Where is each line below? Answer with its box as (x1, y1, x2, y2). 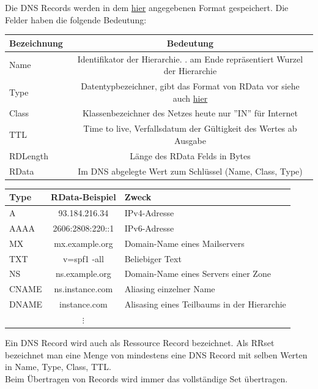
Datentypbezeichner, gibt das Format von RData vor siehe (81, 79, 300, 92)
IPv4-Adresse (124, 206, 174, 219)
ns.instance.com (54, 282, 113, 295)
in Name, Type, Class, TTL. (5, 360, 111, 373)
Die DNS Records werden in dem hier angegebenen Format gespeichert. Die (5, 1, 289, 13)
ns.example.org (56, 267, 111, 280)
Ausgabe (174, 134, 206, 146)
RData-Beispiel (51, 191, 116, 203)
